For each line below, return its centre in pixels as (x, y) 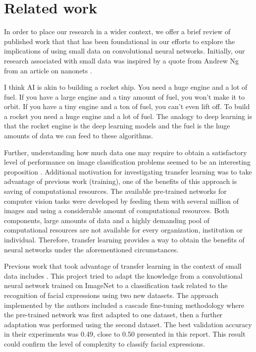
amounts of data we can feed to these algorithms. (79, 136)
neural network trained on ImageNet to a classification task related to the (116, 285)
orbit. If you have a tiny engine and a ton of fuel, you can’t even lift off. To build (127, 106)
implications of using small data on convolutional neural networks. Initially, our (125, 51)
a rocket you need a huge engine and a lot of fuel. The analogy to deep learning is (128, 116)
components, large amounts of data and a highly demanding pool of (107, 220)
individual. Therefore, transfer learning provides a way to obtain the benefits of (124, 239)
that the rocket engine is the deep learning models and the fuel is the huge (117, 126)
